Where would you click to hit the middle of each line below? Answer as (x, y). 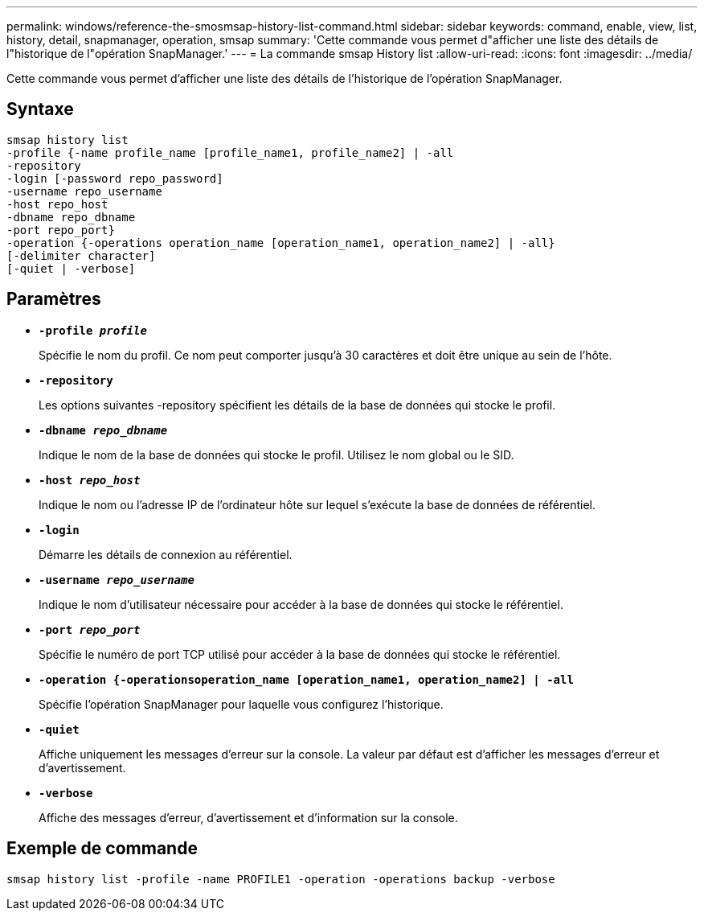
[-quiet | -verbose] (71, 268)
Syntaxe (40, 109)
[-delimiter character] (81, 255)
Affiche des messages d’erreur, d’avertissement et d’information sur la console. (248, 817)
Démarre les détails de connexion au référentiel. (166, 554)
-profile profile (93, 330)
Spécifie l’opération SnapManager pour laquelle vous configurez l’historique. (241, 704)
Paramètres (54, 299)
